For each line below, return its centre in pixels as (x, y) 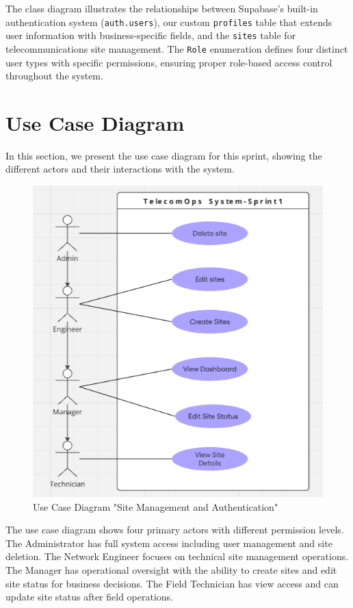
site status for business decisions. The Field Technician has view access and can (172, 583)
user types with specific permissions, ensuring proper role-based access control (169, 62)
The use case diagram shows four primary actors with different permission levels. (175, 530)
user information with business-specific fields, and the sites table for (151, 35)
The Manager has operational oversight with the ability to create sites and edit (171, 570)
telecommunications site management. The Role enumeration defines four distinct (177, 48)
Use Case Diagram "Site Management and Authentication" (156, 506)
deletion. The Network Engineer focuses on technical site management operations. (177, 556)
